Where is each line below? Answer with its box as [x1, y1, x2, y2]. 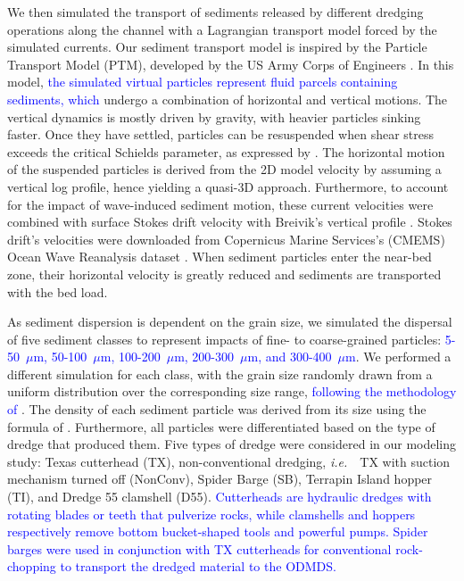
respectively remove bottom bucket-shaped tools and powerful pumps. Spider [7, 522, 428, 541]
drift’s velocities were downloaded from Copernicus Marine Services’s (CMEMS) [7, 229, 445, 248]
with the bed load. [7, 282, 108, 301]
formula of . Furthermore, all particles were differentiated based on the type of [7, 417, 435, 436]
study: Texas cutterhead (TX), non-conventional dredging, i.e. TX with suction [7, 452, 451, 470]
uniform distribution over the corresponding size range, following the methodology [7, 382, 457, 401]
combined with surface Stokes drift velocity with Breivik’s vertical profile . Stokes [7, 212, 452, 231]
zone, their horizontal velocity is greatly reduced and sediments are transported [7, 264, 442, 283]
